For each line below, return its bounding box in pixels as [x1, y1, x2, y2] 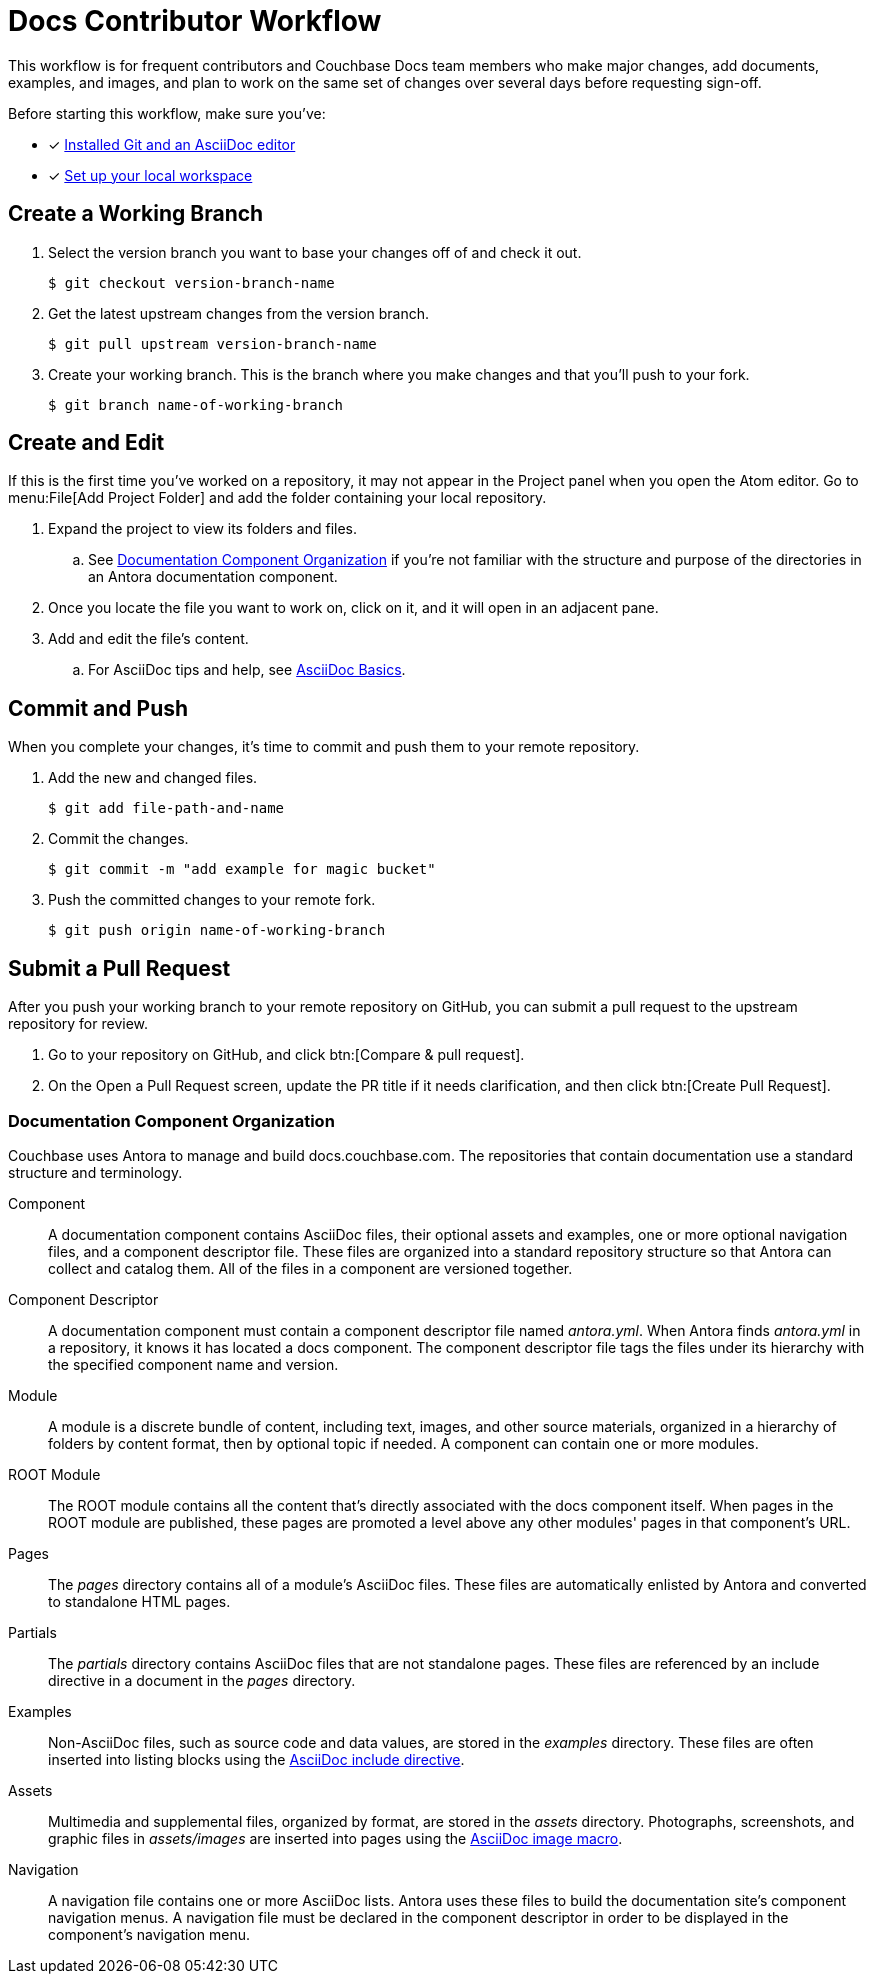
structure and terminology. [8, 1163, 183, 1181]
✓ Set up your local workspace [48, 166, 253, 184]
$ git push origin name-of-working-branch [48, 922, 386, 939]
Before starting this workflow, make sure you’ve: [8, 104, 326, 122]
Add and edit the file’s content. [48, 630, 249, 648]
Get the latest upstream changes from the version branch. [48, 304, 430, 322]
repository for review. [8, 1015, 149, 1033]
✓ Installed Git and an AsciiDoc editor [48, 135, 296, 153]
